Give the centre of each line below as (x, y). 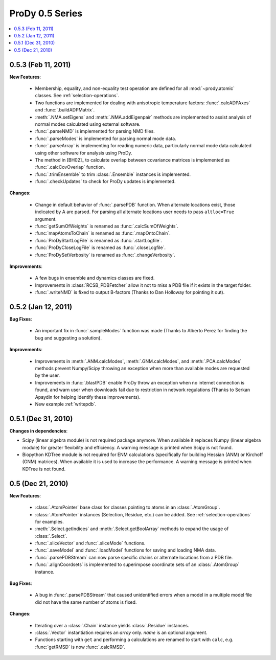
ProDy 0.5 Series (46, 13)
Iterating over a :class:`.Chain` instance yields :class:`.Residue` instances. (112, 625)
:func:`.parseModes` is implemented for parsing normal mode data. (106, 139)
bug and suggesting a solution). (68, 338)
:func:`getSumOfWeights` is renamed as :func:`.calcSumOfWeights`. (107, 226)
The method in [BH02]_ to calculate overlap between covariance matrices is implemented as (132, 160)
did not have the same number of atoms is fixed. (86, 602)
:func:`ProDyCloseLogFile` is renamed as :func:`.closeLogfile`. (100, 247)
